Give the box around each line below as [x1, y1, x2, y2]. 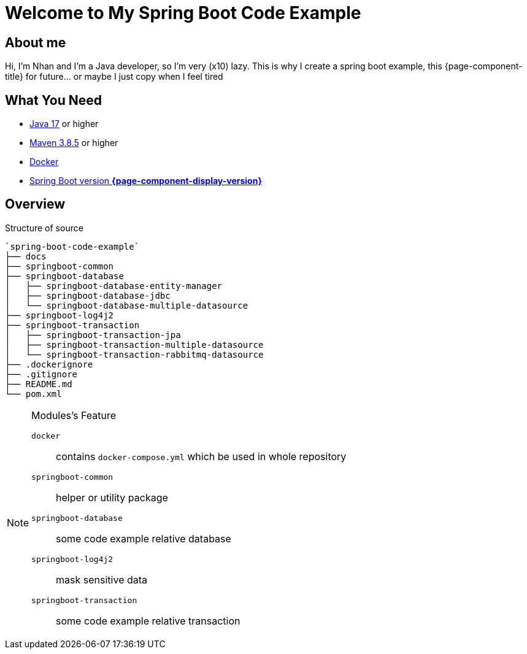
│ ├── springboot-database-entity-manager [5, 280, 223, 291]
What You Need [5, 92, 102, 108]
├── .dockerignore [5, 359, 93, 369]
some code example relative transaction [56, 614, 240, 627]
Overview [5, 196, 66, 212]
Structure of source [5, 222, 83, 233]
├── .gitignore [5, 369, 78, 379]
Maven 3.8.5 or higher [29, 137, 118, 148]
